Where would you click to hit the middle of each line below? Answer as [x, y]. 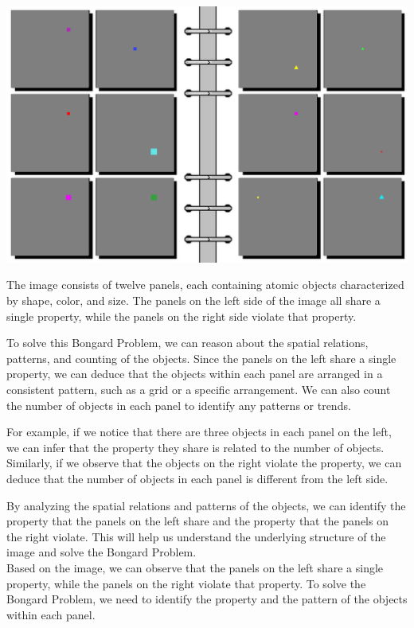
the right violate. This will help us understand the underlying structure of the [196, 536]
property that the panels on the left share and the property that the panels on [197, 521]
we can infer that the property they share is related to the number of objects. [195, 447]
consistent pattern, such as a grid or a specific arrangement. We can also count [199, 390]
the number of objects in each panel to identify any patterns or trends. [179, 405]
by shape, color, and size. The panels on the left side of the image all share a [193, 300]
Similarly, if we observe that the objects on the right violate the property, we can [204, 463]
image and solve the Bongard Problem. [102, 552]
